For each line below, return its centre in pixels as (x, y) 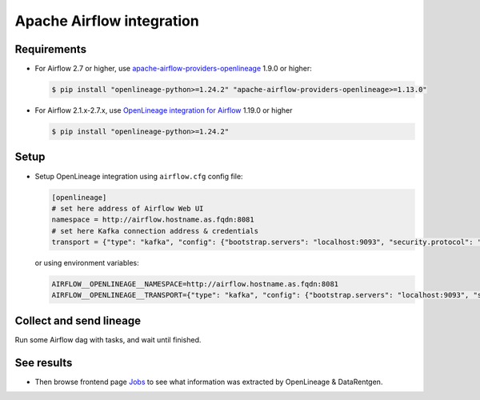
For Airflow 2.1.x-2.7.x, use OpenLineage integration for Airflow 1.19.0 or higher (164, 110)
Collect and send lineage (78, 320)
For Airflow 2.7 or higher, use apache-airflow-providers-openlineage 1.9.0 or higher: (173, 69)
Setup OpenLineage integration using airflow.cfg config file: (139, 176)
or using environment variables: (87, 263)
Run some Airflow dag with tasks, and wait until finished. (108, 339)
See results (44, 363)
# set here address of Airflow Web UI (128, 208)
